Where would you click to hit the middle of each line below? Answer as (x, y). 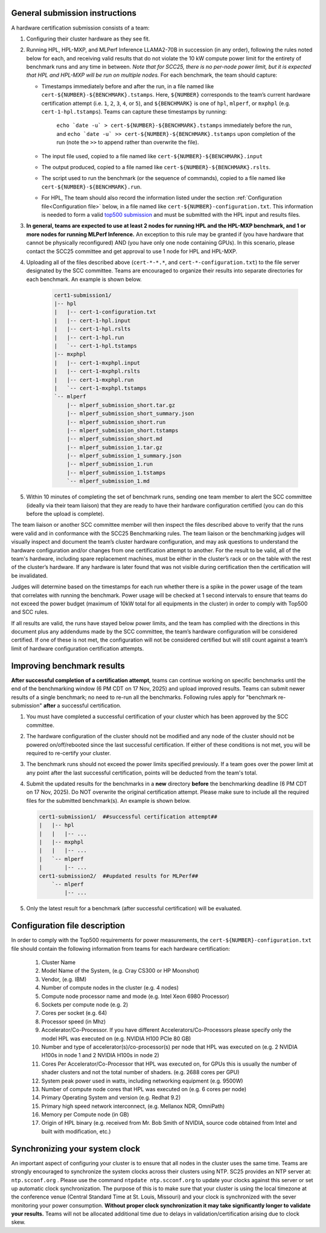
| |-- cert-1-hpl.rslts (92, 329)
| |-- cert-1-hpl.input (92, 320)
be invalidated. (30, 575)
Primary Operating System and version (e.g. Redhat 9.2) (111, 1098)
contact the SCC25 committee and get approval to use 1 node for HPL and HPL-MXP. (132, 251)
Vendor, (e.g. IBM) (64, 979)
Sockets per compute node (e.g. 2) (85, 1004)
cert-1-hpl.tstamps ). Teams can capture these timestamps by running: (134, 112)
